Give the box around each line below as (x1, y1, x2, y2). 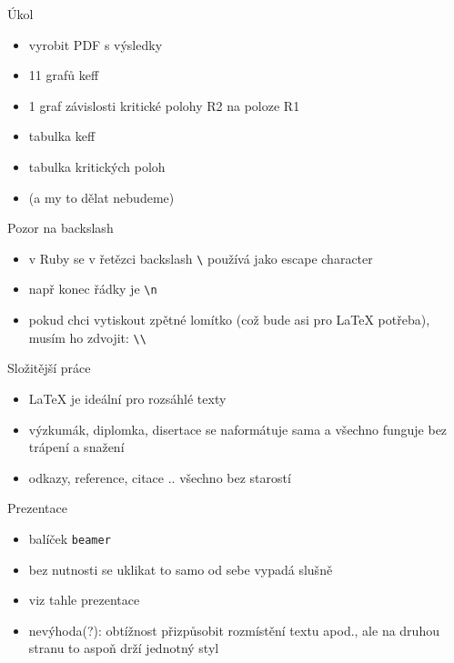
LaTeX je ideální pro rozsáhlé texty (28, 388, 227, 407)
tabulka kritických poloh (28, 156, 166, 176)
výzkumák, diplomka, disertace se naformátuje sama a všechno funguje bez (28, 419, 448, 438)
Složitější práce (7, 358, 91, 377)
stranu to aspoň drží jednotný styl (28, 638, 219, 658)
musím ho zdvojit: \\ (28, 327, 146, 347)
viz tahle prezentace (28, 590, 140, 609)
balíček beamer (28, 528, 111, 547)
